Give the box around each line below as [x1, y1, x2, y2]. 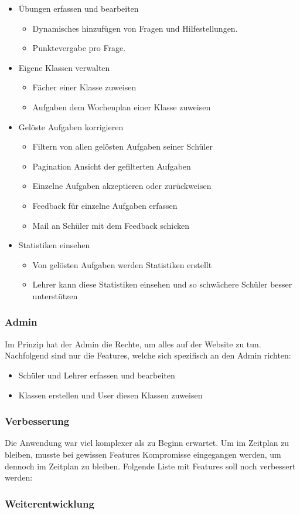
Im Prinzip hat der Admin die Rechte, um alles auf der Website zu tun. [5, 337, 261, 350]
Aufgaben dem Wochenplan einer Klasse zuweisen [32, 100, 211, 113]
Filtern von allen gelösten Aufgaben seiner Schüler [32, 140, 213, 153]
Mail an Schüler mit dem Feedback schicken [32, 219, 190, 231]
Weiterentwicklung [5, 496, 94, 510]
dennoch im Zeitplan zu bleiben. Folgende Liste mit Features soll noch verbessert [5, 459, 296, 472]
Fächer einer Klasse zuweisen [32, 81, 137, 93]
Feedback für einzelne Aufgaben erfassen [32, 199, 178, 211]
